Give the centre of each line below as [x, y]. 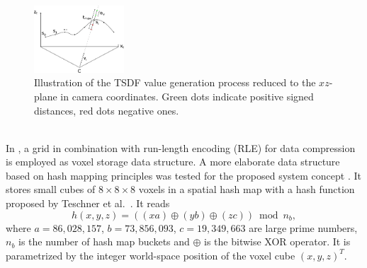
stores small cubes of [51, 189]
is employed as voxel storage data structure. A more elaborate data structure [173, 162]
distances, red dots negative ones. [107, 110]
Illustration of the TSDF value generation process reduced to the [175, 82]
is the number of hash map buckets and [104, 241]
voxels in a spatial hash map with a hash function [247, 189]
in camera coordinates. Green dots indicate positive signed [187, 96]
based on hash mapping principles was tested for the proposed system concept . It [183, 175]
